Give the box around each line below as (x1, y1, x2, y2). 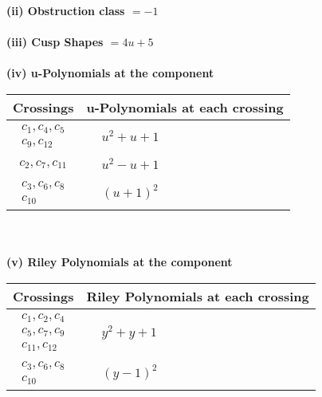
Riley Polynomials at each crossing (86, 286, 309, 305)
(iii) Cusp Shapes (6, 33, 104, 50)
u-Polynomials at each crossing (86, 97, 284, 116)
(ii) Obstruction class (6, 2, 125, 18)
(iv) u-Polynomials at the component (6, 65, 214, 81)
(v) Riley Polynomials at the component (6, 254, 233, 270)
